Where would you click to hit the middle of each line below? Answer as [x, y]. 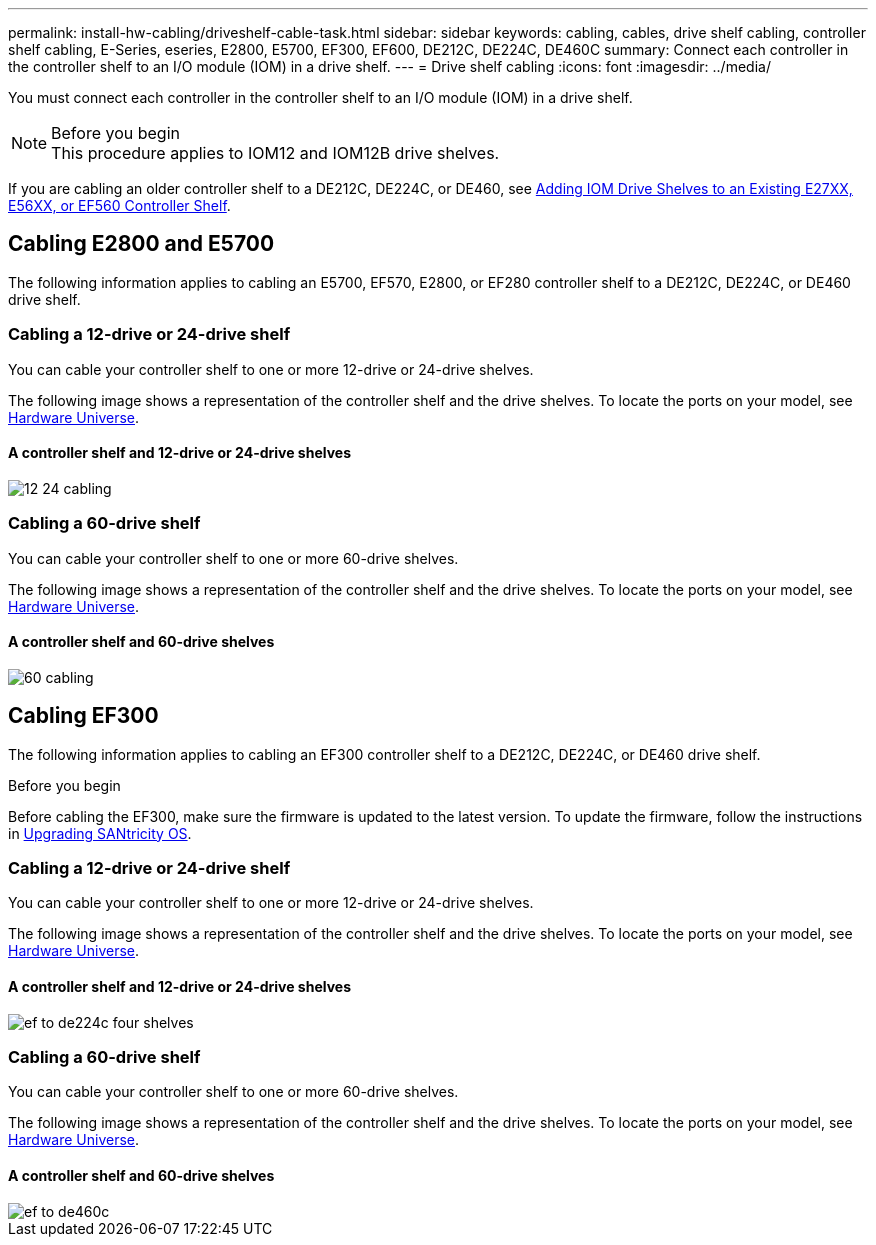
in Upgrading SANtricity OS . [100, 833]
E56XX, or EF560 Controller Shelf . [119, 205]
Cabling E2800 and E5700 [141, 244]
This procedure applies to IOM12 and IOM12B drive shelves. [275, 153]
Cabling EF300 [83, 716]
